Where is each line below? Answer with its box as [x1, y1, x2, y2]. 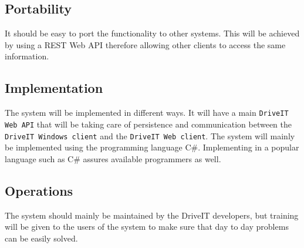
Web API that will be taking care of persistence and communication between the [5, 118, 292, 130]
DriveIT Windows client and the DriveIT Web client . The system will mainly [5, 129, 295, 142]
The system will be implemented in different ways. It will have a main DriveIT [5, 106, 289, 119]
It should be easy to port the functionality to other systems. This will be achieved [5, 27, 300, 39]
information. [5, 50, 49, 62]
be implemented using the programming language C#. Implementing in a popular [5, 141, 299, 153]
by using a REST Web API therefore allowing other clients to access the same [5, 38, 286, 51]
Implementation [5, 79, 103, 97]
